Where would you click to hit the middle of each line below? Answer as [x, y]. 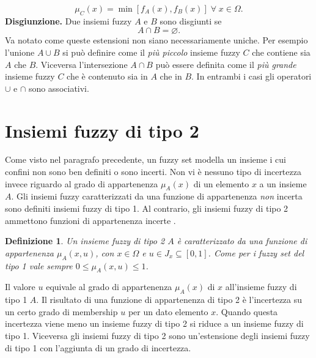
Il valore [20, 287]
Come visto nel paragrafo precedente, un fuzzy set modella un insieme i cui [145, 159]
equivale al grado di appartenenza [109, 287]
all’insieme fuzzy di [261, 287]
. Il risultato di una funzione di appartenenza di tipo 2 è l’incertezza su [169, 300]
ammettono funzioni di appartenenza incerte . [90, 220]
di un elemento [221, 183]
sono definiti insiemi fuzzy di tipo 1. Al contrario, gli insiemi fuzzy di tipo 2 [147, 208]
